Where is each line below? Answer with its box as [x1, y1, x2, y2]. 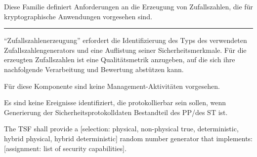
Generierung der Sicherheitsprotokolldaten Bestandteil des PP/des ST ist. [4, 107, 228, 117]
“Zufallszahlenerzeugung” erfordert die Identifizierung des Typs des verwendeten [4, 35, 247, 45]
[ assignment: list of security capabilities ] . [4, 143, 127, 153]
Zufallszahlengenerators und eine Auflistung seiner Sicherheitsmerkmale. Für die [4, 44, 247, 55]
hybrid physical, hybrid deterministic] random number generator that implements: [4, 133, 253, 143]
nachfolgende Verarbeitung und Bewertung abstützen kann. [4, 64, 184, 74]
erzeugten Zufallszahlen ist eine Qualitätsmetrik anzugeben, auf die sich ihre [4, 54, 235, 65]
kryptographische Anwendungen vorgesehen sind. [4, 11, 152, 21]
